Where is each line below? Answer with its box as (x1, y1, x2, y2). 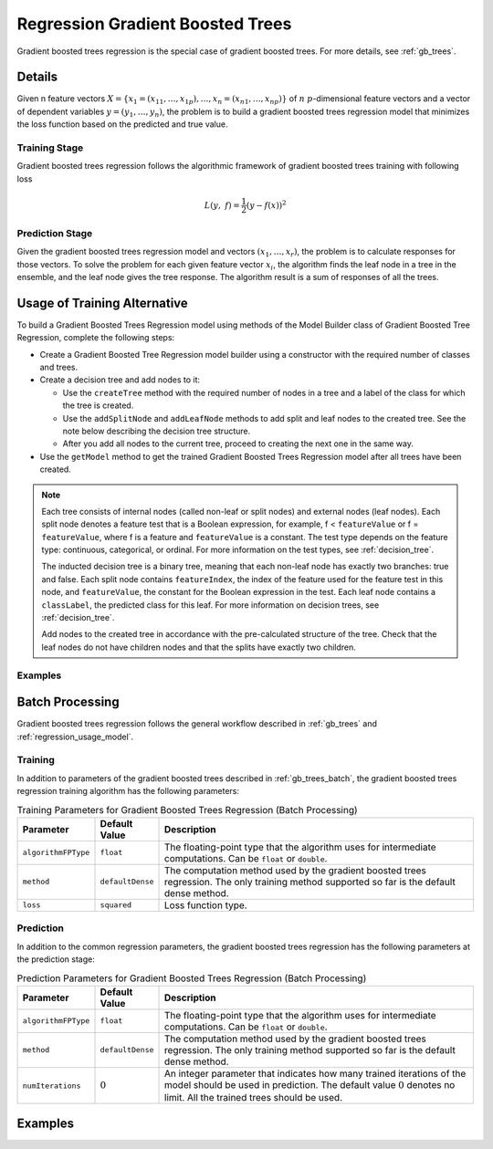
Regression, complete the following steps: (16, 332, 175, 343)
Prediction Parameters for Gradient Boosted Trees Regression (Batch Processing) (16, 972, 367, 985)
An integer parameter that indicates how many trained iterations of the (164, 1067, 467, 1080)
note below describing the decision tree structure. (62, 425, 251, 436)
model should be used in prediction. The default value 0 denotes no (164, 1078, 456, 1091)
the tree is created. (62, 400, 134, 411)
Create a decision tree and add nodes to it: (39, 374, 201, 385)
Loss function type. (164, 899, 247, 912)
